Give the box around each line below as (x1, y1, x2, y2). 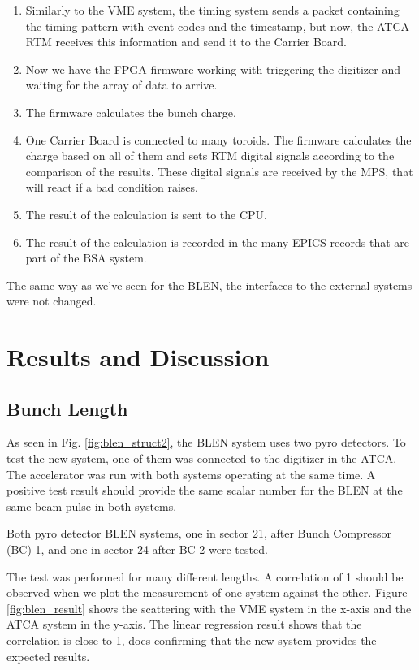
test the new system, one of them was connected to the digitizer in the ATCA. (6, 450, 397, 467)
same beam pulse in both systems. (6, 497, 177, 514)
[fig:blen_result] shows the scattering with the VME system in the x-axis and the (6, 599, 412, 616)
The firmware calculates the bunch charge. (25, 103, 236, 120)
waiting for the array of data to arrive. (25, 76, 218, 93)
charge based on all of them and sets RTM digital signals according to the (25, 147, 395, 164)
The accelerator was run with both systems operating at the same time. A (6, 465, 376, 482)
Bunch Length (6, 396, 128, 421)
